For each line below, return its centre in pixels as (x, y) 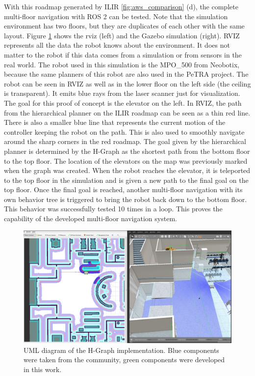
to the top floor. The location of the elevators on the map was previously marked (126, 160)
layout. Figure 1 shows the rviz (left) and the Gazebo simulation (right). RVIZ (122, 35)
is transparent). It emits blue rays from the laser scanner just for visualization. (122, 93)
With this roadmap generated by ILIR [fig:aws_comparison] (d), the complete (121, 6)
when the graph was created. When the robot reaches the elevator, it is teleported (127, 170)
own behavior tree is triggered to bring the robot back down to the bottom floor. (126, 199)
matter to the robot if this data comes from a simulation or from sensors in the (123, 54)
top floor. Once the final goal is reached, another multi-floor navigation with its (123, 189)
